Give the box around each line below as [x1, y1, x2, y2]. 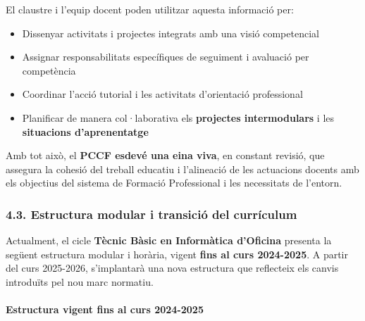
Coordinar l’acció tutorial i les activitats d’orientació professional [22, 87, 303, 101]
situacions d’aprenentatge [22, 124, 149, 139]
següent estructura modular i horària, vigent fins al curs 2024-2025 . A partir [6, 246, 349, 261]
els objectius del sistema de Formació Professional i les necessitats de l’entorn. [6, 175, 342, 190]
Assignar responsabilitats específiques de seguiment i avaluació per [22, 49, 309, 64]
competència [22, 63, 76, 77]
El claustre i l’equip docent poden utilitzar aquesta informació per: [6, 2, 294, 16]
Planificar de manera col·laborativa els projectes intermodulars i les [22, 110, 335, 125]
